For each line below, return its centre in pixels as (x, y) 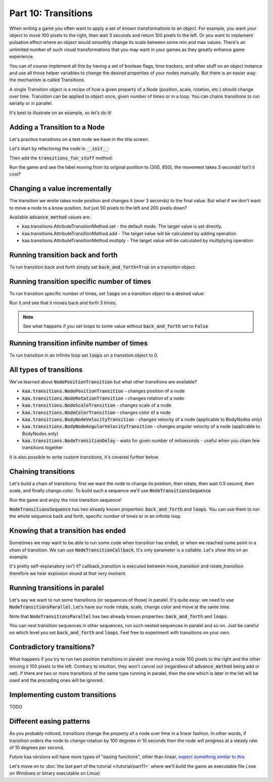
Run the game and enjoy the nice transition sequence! (65, 500)
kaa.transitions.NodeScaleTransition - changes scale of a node (97, 405)
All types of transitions (46, 370)
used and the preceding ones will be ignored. (56, 680)
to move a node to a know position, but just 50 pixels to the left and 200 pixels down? (98, 208)
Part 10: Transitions (51, 13)
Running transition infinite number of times (79, 343)
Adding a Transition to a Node (57, 127)
